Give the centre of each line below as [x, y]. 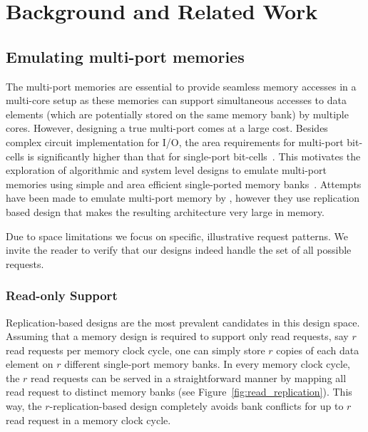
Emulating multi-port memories [125, 56]
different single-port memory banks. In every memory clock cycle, [208, 364]
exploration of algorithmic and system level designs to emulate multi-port [166, 170]
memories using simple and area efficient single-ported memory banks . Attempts [184, 184]
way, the [24, 406]
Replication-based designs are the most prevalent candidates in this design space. [183, 322]
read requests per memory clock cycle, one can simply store [136, 350]
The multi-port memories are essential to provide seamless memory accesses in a [181, 86]
